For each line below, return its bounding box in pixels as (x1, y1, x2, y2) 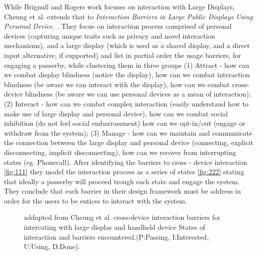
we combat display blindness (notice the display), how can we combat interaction (4, 69, 250, 80)
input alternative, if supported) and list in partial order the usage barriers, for (4, 50, 241, 60)
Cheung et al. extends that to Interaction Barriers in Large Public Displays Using (4, 11, 253, 21)
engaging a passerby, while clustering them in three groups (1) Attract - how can (4, 59, 250, 70)
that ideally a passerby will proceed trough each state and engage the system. (4, 176, 240, 186)
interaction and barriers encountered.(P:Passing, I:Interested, (24, 231, 209, 242)
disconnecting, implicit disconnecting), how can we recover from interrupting (4, 147, 236, 157)
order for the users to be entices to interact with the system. (4, 195, 187, 205)
